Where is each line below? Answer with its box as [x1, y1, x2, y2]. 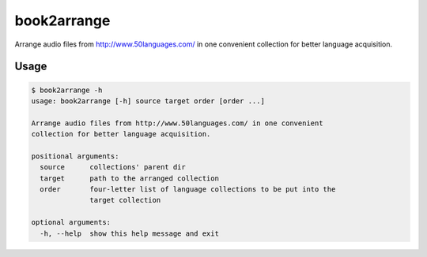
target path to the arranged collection [40, 173, 219, 183]
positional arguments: [31, 151, 119, 161]
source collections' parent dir [40, 162, 186, 172]
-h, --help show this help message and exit [40, 229, 219, 238]
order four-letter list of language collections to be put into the [40, 185, 336, 194]
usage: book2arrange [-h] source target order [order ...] [31, 96, 265, 106]
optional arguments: [31, 218, 111, 227]
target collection [89, 196, 161, 205]
